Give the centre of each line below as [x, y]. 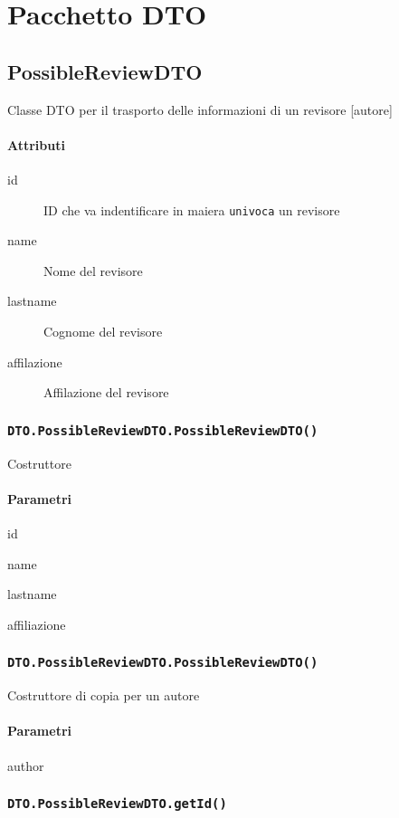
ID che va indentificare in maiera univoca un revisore [192, 209]
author [26, 765]
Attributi [36, 144]
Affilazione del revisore [106, 392]
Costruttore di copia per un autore [104, 695]
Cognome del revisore [103, 331]
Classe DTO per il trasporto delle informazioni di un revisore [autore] [200, 109]
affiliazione [37, 624]
